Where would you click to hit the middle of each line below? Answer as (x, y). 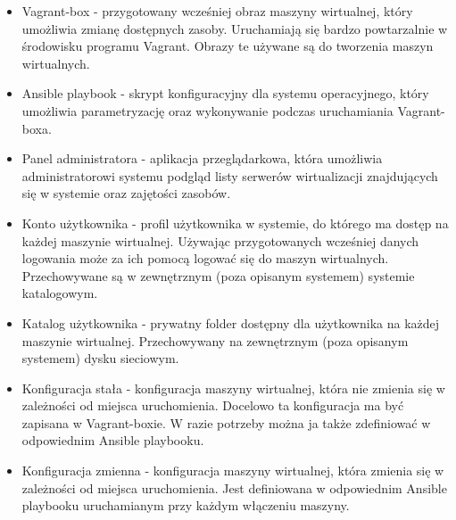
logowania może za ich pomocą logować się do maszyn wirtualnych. (205, 258)
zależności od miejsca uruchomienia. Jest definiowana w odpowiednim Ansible (234, 487)
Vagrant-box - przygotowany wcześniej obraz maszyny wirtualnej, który (217, 11)
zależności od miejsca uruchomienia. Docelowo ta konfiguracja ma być (213, 405)
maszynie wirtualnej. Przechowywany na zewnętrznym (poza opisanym (215, 340)
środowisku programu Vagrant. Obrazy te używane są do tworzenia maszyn (228, 46)
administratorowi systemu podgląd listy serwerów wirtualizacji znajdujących (230, 175)
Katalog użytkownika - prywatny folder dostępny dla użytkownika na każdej (231, 322)
